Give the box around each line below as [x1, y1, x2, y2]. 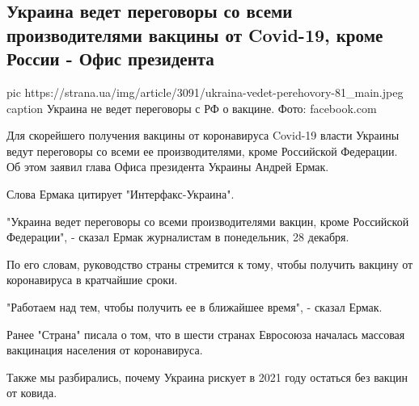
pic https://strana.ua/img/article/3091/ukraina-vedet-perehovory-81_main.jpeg [6, 83, 404, 100]
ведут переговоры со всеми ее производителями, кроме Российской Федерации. [6, 142, 398, 159]
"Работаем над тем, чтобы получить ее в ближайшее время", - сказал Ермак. [6, 298, 383, 315]
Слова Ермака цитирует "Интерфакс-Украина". [6, 185, 235, 202]
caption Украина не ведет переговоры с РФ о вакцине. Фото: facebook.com [6, 99, 377, 116]
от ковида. [6, 384, 57, 401]
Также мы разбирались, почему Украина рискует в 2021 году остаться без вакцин [6, 368, 408, 385]
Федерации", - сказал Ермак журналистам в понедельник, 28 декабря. [6, 228, 349, 245]
